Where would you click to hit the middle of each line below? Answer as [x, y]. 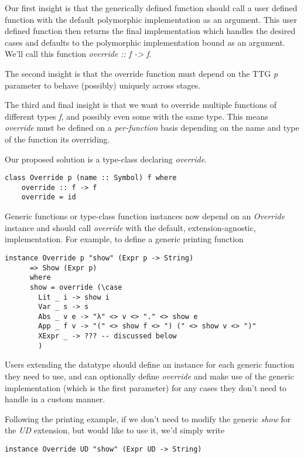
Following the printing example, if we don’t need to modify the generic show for [148, 418]
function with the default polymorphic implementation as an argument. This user [151, 19]
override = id [49, 197]
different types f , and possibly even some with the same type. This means [136, 116]
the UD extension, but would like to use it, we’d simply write [115, 430]
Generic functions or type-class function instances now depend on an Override [145, 216]
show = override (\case [76, 287]
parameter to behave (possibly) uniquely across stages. [103, 85]
